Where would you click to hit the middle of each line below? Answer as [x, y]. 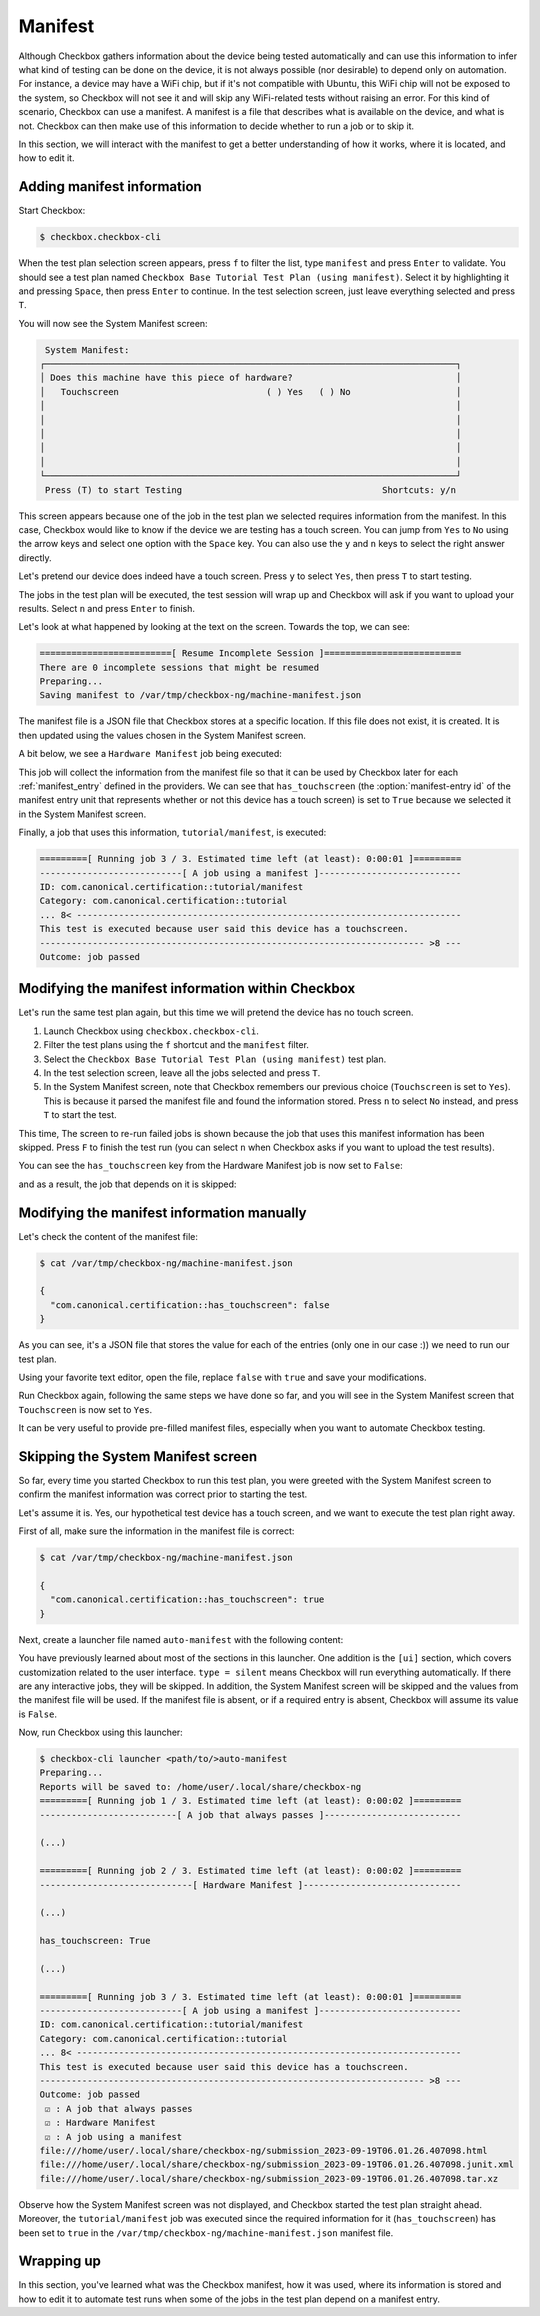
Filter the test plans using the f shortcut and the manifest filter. [176, 1045]
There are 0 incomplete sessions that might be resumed [179, 667]
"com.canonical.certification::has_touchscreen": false [190, 1304]
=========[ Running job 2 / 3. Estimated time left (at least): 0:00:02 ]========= [250, 1871]
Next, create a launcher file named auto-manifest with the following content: [181, 1639]
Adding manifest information [110, 186]
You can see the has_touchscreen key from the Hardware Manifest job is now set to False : [211, 1166]
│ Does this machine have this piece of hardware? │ [250, 378]
